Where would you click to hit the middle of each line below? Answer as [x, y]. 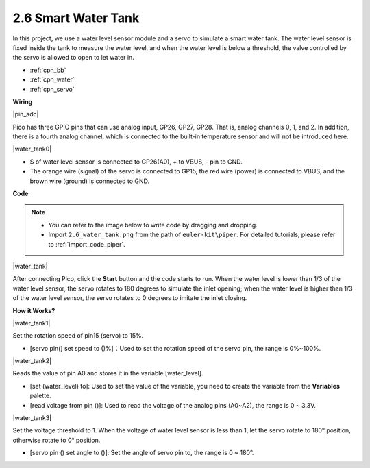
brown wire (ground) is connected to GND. [90, 181]
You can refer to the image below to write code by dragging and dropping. [153, 225]
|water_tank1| [32, 323]
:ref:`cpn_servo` [52, 89]
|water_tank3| [32, 418]
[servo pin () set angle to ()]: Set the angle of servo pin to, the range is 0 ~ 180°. [142, 453]
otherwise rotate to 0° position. [57, 440]
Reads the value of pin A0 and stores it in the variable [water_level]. [108, 373]
